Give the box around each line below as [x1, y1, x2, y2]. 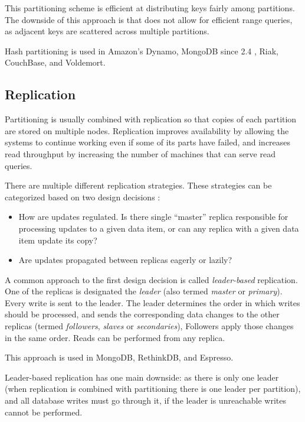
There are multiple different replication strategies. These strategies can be [5, 179, 272, 191]
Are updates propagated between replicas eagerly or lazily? [18, 254, 232, 266]
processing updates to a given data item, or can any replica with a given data [18, 222, 299, 234]
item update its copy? [18, 233, 97, 246]
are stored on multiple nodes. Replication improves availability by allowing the [5, 124, 289, 137]
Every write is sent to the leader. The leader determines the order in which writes [5, 296, 300, 309]
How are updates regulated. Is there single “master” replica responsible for [18, 210, 288, 223]
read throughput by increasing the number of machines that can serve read [5, 147, 276, 160]
